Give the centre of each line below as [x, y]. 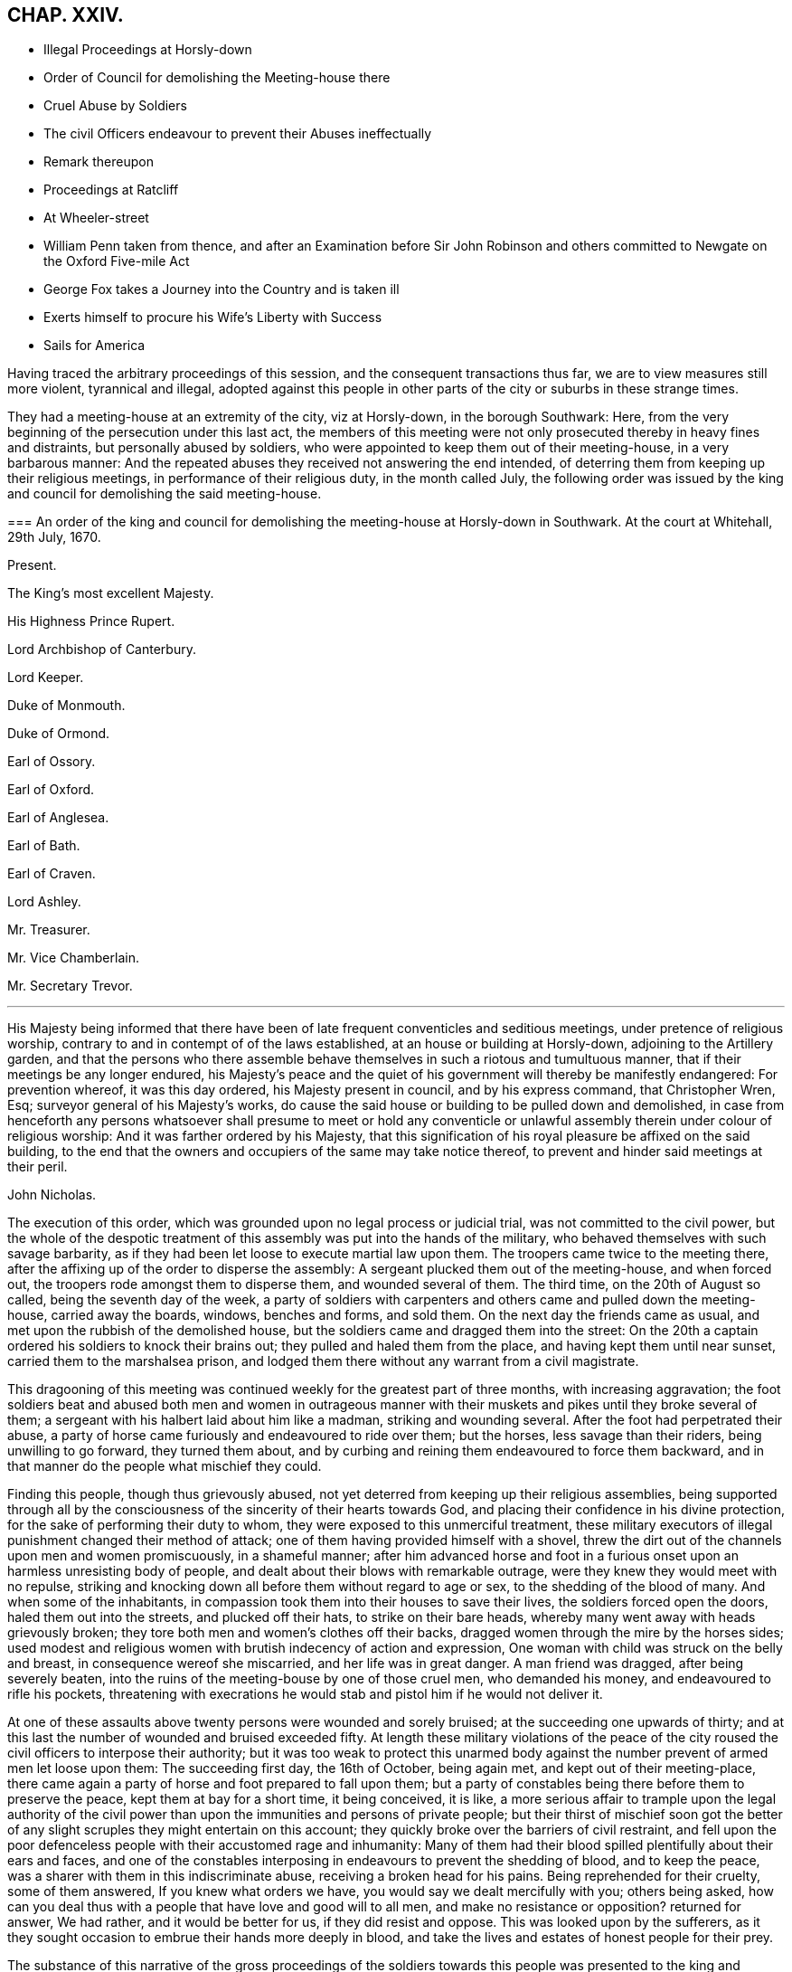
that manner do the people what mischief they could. [165, 1466]
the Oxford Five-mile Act [117, 261]
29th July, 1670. [54, 537]
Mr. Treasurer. [49, 930]
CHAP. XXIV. [66, 15]
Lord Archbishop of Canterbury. [102, 649]
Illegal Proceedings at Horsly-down [148, 50]
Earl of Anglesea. [58, 818]
